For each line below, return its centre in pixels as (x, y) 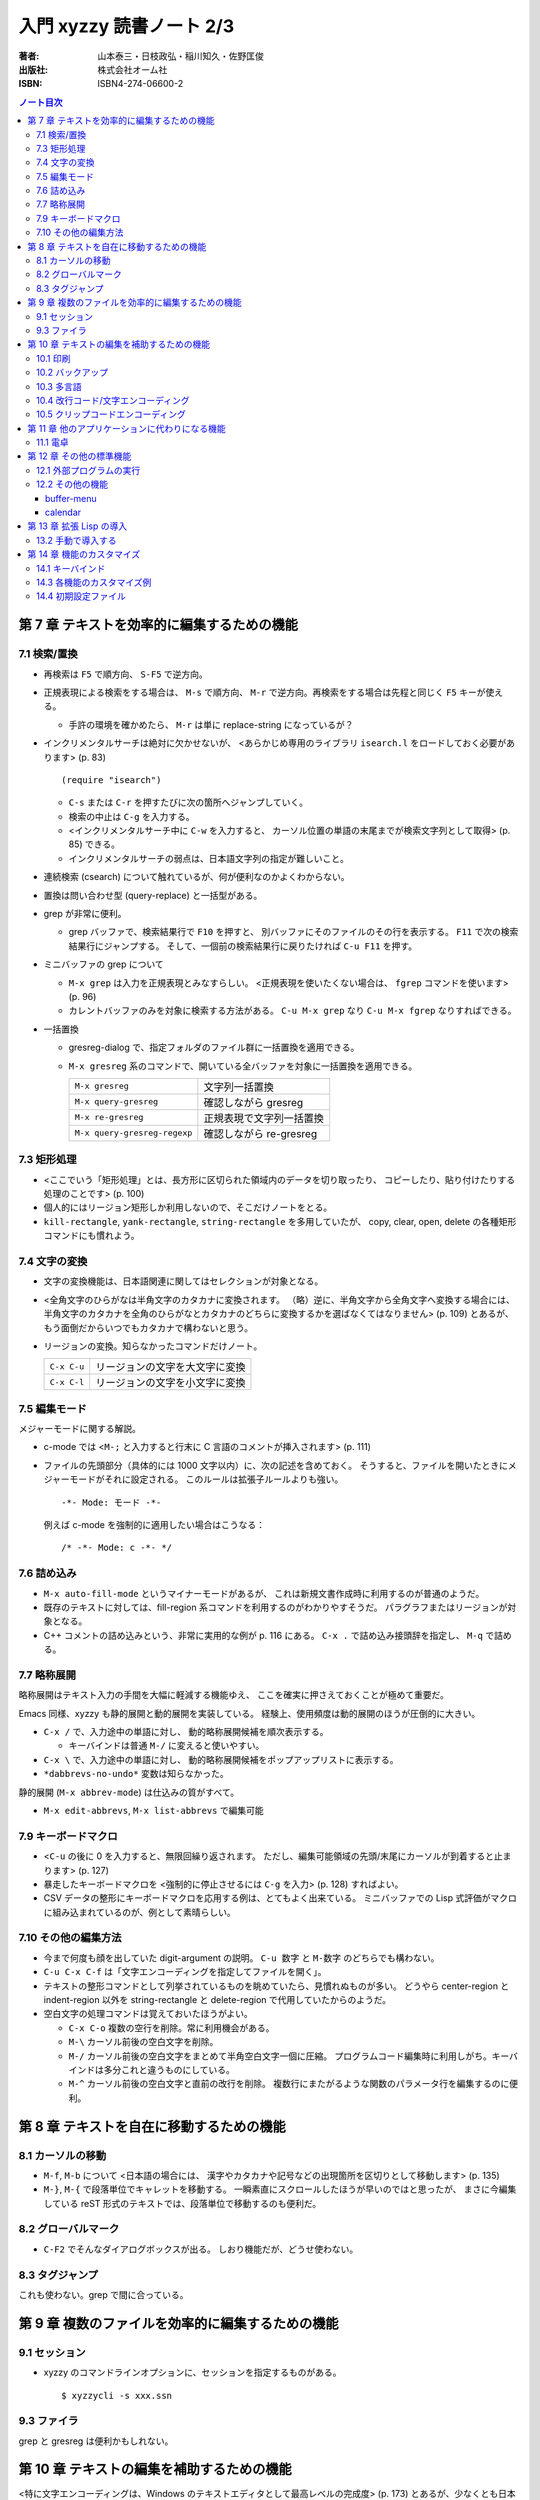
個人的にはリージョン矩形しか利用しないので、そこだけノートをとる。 (188, 1207)
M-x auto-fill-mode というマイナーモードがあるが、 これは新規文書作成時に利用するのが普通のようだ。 (264, 1593)
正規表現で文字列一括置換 (264, 1118)
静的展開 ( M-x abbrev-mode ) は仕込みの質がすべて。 (129, 1792)
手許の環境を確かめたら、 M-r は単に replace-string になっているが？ (211, 724)
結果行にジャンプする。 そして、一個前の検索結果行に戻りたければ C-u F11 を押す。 (243, 946)
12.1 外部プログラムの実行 (88, 470)
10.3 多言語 (59, 386)
